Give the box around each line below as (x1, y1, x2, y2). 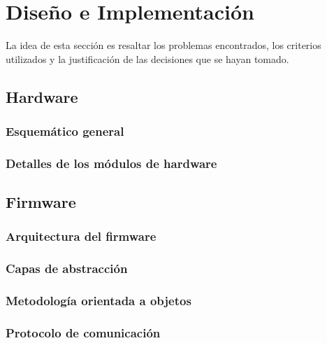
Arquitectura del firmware (6, 227, 157, 245)
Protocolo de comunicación (6, 324, 161, 342)
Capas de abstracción (6, 260, 128, 277)
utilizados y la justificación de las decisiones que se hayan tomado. (6, 51, 289, 66)
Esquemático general (6, 122, 124, 140)
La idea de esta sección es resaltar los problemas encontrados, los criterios (6, 38, 321, 52)
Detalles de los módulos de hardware (6, 154, 217, 171)
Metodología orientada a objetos (6, 292, 191, 309)
